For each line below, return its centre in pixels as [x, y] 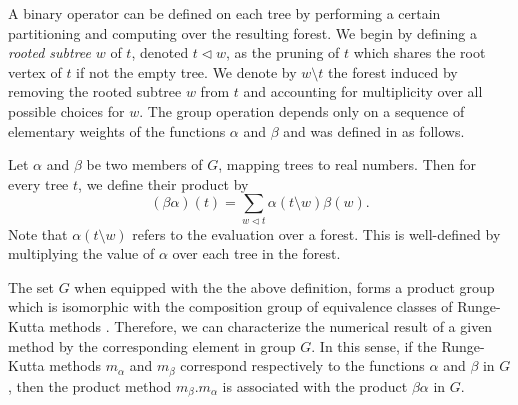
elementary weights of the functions [117, 130]
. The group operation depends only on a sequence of [302, 110]
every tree [38, 183]
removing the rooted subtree [95, 91]
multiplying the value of [81, 253]
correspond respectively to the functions [302, 365]
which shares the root [419, 52]
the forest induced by [393, 71]
